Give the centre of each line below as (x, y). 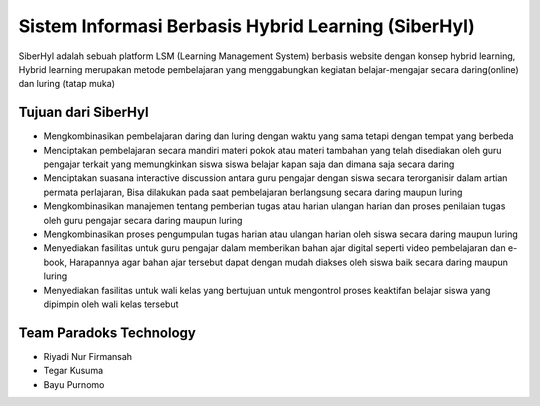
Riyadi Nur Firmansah (88, 356)
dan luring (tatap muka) (66, 84)
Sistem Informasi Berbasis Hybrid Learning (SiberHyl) (246, 26)
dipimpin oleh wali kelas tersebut (111, 304)
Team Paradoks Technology (107, 332)
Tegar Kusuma (73, 371)
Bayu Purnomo (74, 384)
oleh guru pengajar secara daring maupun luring (143, 220)
